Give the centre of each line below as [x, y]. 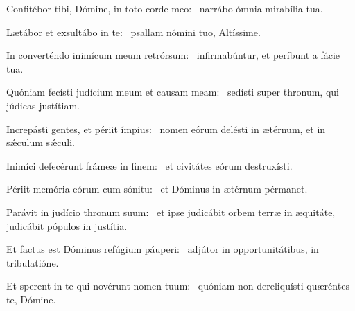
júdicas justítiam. [43, 105]
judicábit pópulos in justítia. [67, 225]
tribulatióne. [33, 262]
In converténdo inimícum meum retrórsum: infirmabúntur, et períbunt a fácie [173, 55]
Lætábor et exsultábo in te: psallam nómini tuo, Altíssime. [133, 32]
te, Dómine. [31, 299]
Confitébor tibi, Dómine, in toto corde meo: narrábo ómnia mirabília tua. [165, 8]
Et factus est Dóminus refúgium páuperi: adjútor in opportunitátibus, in [163, 249]
